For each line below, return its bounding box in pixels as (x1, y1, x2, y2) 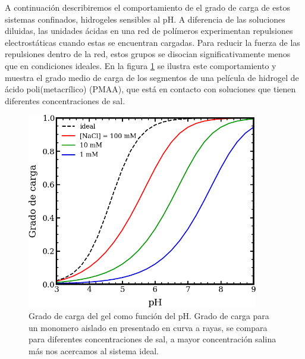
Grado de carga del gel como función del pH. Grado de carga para (29, 310, 269, 321)
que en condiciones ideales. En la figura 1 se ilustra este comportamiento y (5, 59, 276, 71)
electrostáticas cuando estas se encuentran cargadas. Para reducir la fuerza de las (5, 36, 300, 48)
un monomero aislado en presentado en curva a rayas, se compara (29, 321, 268, 333)
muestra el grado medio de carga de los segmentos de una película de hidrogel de (5, 71, 299, 83)
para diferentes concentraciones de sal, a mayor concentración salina (29, 333, 276, 345)
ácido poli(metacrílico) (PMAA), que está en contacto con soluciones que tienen (5, 83, 296, 95)
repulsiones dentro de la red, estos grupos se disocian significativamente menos (5, 48, 291, 60)
